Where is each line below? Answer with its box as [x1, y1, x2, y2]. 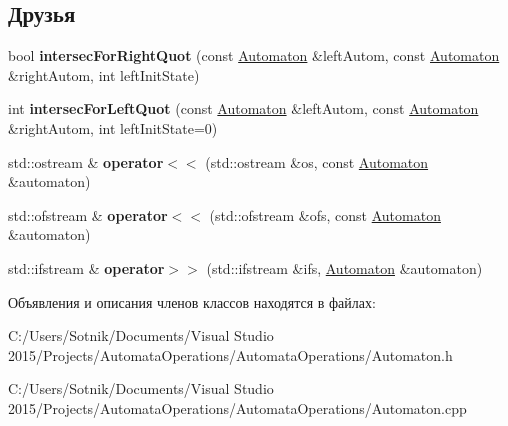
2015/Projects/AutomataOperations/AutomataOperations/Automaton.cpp [8, 397, 467, 418]
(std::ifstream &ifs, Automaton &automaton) [206, 257, 483, 278]
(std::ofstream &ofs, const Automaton [209, 204, 441, 225]
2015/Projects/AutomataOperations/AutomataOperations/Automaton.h [8, 344, 453, 365]
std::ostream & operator [8, 151, 164, 172]
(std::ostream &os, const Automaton [205, 151, 429, 172]
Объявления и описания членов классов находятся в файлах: [8, 291, 376, 312]
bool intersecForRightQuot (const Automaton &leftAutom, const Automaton [8, 45, 500, 66]
